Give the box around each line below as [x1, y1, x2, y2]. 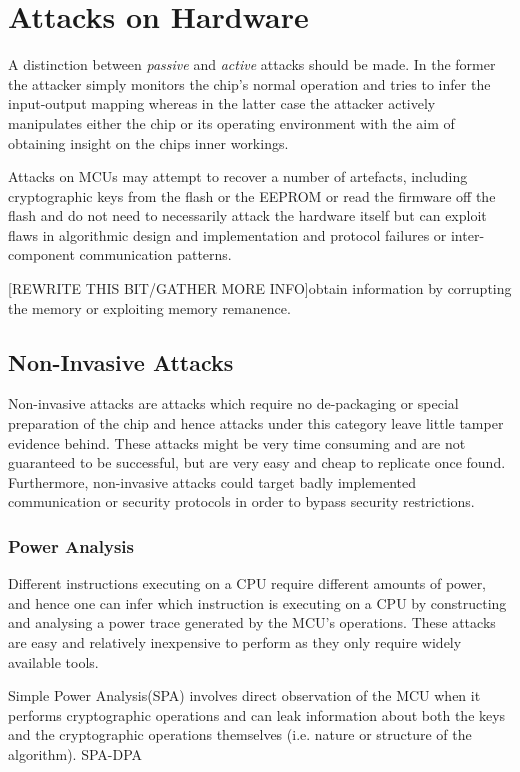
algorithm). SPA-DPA [8, 743, 143, 764]
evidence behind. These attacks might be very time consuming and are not [8, 432, 466, 453]
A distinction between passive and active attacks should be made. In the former [8, 54, 496, 75]
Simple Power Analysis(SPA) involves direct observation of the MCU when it [8, 685, 481, 706]
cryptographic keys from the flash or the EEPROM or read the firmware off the [8, 185, 496, 206]
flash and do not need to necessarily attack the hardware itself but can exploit [8, 205, 487, 226]
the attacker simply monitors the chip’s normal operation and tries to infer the [8, 73, 491, 94]
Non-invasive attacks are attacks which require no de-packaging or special [8, 393, 459, 414]
